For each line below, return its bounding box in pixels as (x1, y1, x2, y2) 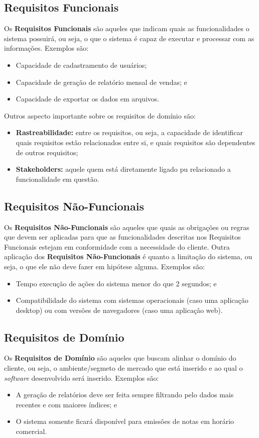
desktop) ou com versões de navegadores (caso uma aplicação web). (16, 304, 223, 315)
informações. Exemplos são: (4, 43, 89, 53)
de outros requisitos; (16, 147, 78, 157)
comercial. (16, 426, 47, 436)
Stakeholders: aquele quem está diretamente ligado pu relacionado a (16, 164, 231, 174)
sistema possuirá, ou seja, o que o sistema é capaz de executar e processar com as (4, 33, 254, 43)
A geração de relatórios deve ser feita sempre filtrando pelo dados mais (16, 389, 234, 400)
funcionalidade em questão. (16, 173, 99, 184)
